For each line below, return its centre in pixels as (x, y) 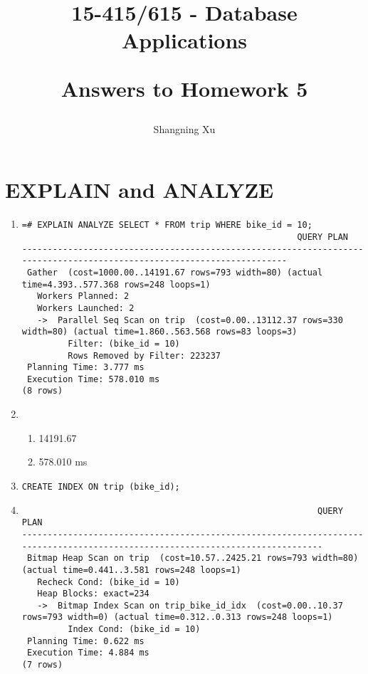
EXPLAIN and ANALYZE (140, 190)
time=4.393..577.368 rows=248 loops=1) (116, 284)
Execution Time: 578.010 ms (93, 379)
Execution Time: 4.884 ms (88, 653)
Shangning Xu (184, 128)
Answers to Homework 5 (184, 88)
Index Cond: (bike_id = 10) (134, 630)
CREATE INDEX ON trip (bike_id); (101, 486)
